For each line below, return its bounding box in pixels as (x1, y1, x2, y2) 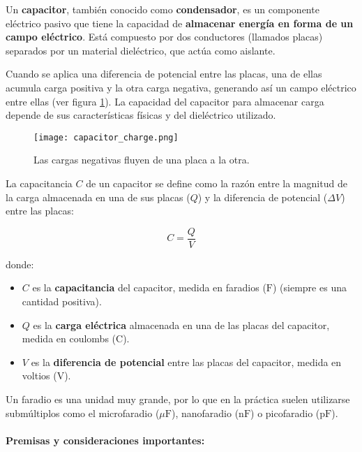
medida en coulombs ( (22, 331, 116, 346)
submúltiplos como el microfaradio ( (6, 405, 160, 420)
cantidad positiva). (22, 294, 102, 309)
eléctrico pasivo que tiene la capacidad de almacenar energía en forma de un (6, 15, 354, 30)
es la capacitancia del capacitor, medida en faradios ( (32, 280, 266, 295)
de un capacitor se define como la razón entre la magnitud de (86, 176, 347, 190)
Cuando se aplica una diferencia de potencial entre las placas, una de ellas (6, 66, 322, 81)
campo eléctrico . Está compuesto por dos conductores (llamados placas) (6, 29, 323, 44)
